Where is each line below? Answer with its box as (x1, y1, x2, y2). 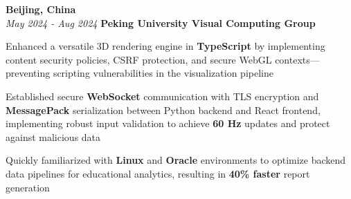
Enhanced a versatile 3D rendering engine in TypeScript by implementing (6, 39, 325, 53)
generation (6, 180, 50, 194)
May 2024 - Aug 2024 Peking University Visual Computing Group (6, 15, 316, 30)
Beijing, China (6, 2, 76, 16)
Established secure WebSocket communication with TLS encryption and (6, 88, 319, 103)
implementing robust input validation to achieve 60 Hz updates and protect (6, 116, 330, 131)
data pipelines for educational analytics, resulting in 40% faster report (6, 166, 310, 180)
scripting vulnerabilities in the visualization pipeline (53, 66, 273, 80)
